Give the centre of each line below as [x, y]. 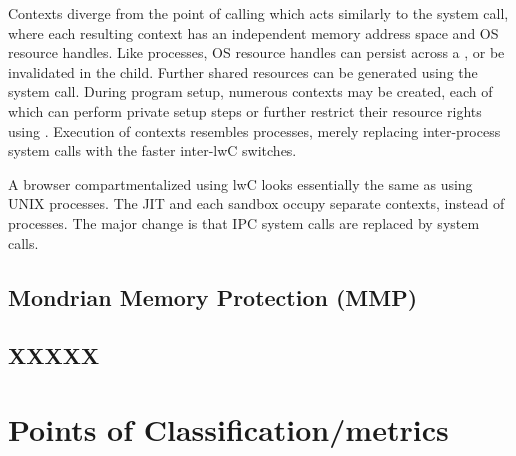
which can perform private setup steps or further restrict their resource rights [245, 110]
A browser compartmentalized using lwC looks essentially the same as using [240, 183]
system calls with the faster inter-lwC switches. [152, 150]
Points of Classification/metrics [228, 428]
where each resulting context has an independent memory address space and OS [253, 32]
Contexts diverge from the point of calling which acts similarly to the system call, [258, 13]
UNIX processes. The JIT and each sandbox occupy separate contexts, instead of [256, 203]
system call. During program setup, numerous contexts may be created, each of [250, 91]
